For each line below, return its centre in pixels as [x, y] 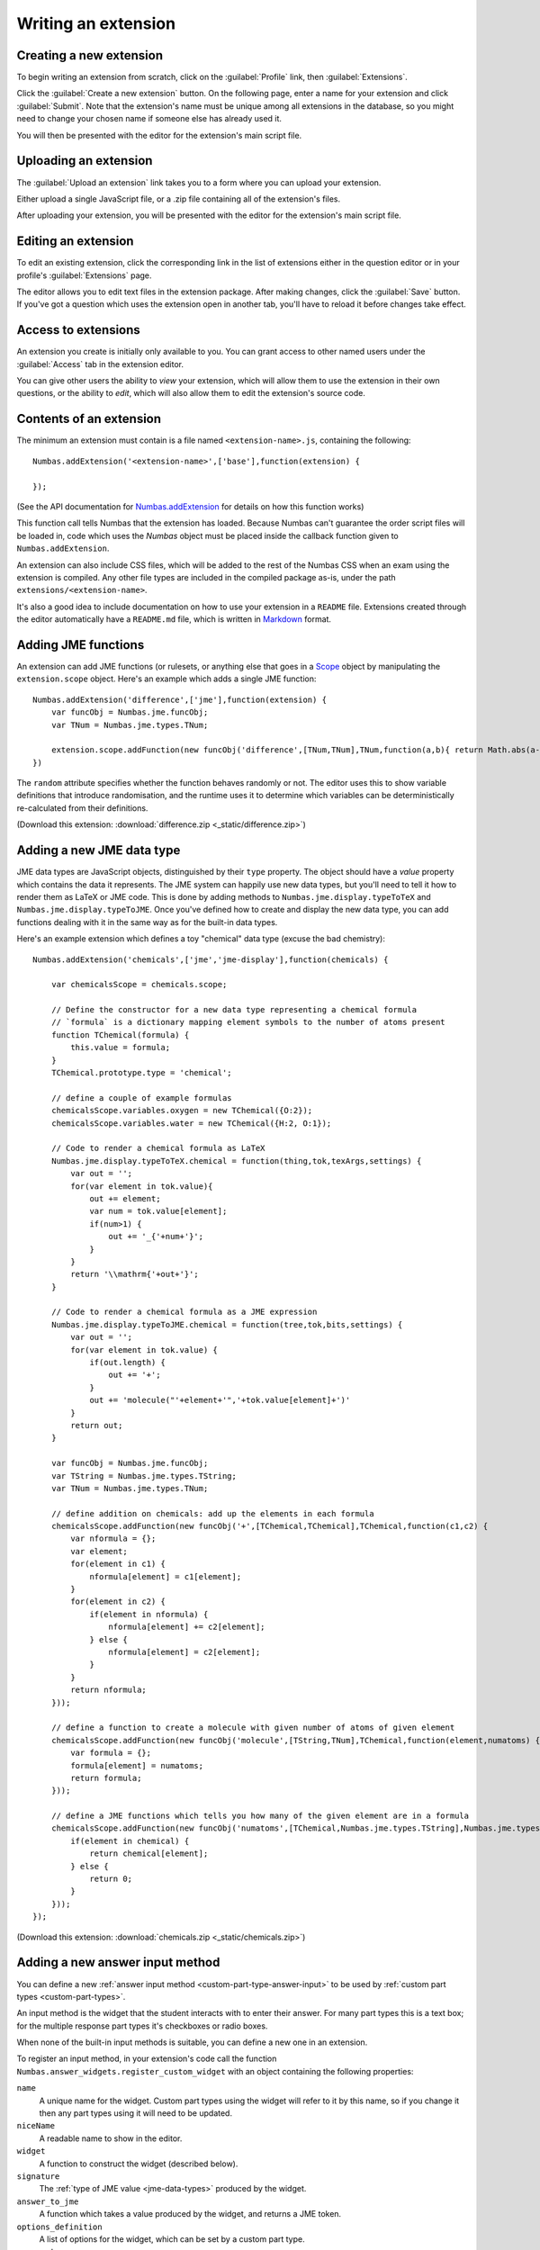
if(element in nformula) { [149, 1614]
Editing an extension [75, 242]
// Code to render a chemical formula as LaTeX [158, 1148]
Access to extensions [79, 330]
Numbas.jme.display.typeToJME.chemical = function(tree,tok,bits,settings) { [227, 1324]
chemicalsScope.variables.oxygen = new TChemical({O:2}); [182, 1111]
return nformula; [109, 1690]
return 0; [111, 1879]
